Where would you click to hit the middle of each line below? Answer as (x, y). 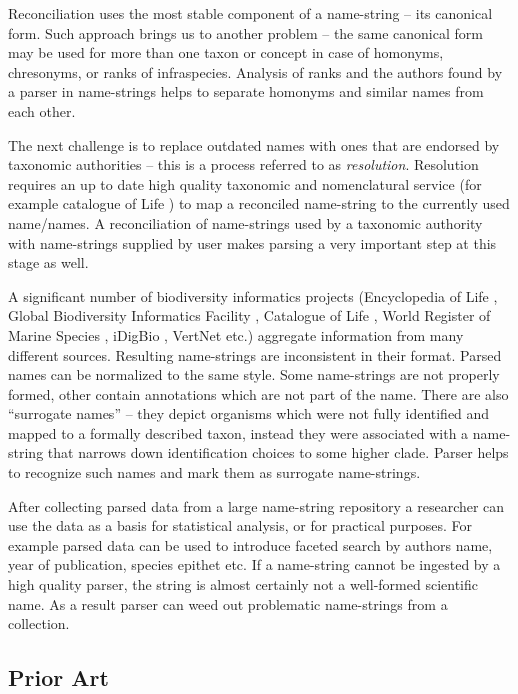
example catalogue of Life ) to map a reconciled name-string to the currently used (259, 203)
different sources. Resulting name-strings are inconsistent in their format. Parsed (255, 354)
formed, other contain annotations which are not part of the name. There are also (258, 393)
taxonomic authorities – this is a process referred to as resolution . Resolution (243, 164)
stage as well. (48, 262)
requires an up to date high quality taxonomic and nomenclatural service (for (245, 183)
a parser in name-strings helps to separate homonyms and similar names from (246, 91)
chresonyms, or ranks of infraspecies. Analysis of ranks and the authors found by (255, 71)
